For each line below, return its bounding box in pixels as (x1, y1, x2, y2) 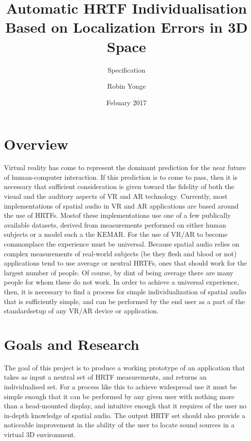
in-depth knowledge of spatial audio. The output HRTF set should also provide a (4, 410, 246, 420)
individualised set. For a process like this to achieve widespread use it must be (4, 382, 237, 392)
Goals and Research (4, 334, 140, 354)
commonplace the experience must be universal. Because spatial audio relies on (4, 238, 240, 249)
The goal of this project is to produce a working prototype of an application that (4, 362, 245, 372)
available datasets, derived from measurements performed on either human (4, 219, 226, 230)
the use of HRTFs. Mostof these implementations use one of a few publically (4, 210, 231, 220)
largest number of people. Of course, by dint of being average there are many (4, 267, 233, 277)
